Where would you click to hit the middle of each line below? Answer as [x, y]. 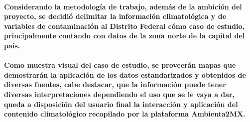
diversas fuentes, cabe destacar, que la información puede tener [115, 84]
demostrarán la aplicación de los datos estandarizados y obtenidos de [125, 74]
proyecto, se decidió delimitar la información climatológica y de [115, 16]
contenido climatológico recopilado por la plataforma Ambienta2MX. [125, 114]
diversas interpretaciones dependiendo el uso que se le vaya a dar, [120, 94]
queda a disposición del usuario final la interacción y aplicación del [121, 104]
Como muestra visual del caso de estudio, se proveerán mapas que [120, 65]
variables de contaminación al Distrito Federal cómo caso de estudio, [124, 26]
